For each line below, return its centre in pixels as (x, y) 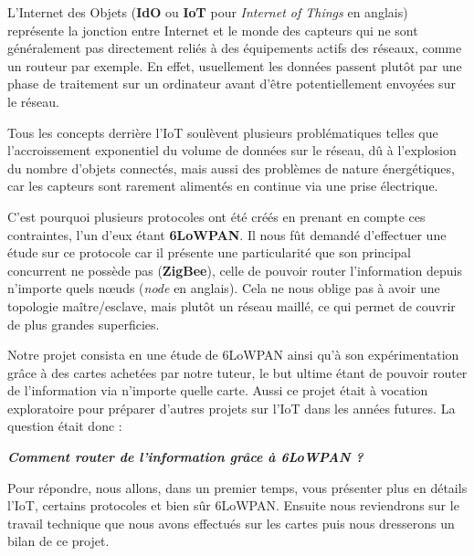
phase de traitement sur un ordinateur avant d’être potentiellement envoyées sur (232, 84)
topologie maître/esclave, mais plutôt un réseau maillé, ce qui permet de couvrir (232, 305)
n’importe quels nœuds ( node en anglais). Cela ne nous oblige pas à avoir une (224, 288)
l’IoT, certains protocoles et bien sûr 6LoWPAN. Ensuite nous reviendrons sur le (233, 505)
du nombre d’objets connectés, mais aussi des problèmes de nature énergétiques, (231, 168)
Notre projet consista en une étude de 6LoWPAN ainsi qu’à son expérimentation (233, 355)
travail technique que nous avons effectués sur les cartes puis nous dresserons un (231, 523)
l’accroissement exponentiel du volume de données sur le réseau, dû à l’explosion (232, 150)
